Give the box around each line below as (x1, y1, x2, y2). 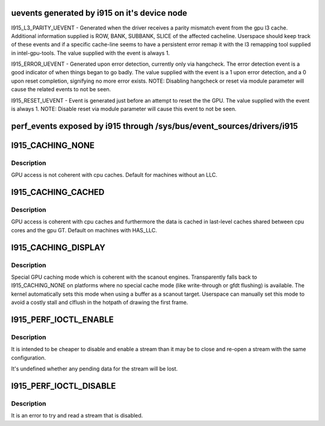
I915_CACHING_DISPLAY (11, 242, 105, 253)
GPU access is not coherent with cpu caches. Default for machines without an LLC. (11, 171, 218, 179)
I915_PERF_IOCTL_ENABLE (11, 314, 114, 325)
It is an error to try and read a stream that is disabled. (11, 412, 143, 419)
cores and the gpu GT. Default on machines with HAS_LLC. (11, 226, 158, 234)
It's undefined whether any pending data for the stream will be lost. (11, 365, 178, 372)
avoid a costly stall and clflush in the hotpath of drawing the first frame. (11, 299, 188, 306)
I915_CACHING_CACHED (11, 187, 105, 197)
